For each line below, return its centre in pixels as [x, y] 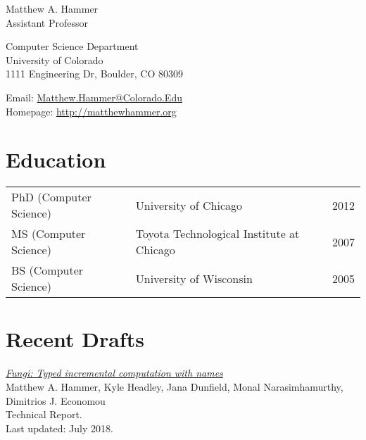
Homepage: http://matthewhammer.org [91, 111]
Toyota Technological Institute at [217, 234]
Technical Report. [44, 414]
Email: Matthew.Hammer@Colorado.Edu [94, 97]
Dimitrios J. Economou [56, 400]
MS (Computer [49, 234]
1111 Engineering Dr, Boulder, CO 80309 [94, 74]
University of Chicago [189, 205]
